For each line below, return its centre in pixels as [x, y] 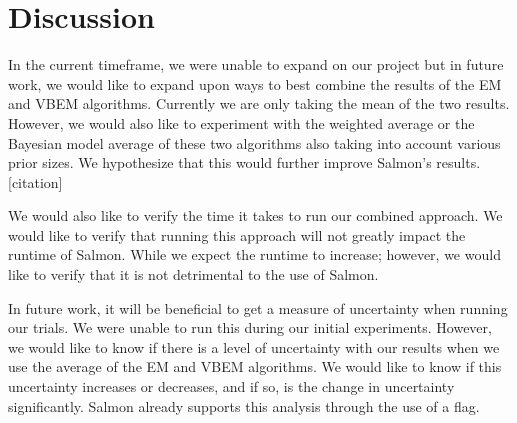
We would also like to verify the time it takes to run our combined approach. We [255, 215]
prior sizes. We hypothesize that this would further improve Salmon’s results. [244, 162]
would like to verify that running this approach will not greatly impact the [237, 234]
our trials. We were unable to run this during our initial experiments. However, [250, 327]
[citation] [35, 181]
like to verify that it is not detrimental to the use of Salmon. [193, 274]
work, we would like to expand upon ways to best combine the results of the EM [255, 83]
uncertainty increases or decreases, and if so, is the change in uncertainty [231, 386]
